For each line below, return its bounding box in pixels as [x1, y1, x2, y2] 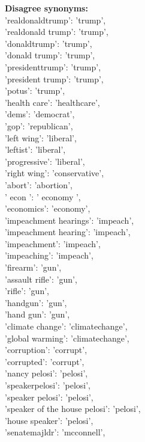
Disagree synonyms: [5, 2, 88, 14]
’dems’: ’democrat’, [5, 108, 75, 120]
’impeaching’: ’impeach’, [5, 249, 93, 262]
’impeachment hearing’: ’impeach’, [5, 226, 131, 238]
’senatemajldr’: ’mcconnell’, [5, 426, 105, 438]
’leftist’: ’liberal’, [5, 143, 66, 156]
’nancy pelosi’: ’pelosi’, [5, 367, 88, 379]
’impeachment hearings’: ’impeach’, [5, 213, 134, 226]
